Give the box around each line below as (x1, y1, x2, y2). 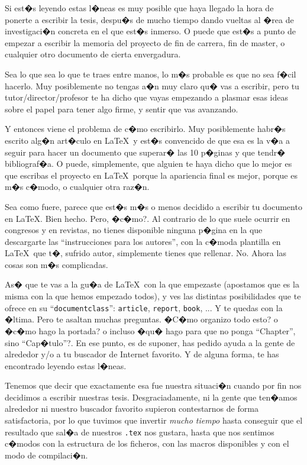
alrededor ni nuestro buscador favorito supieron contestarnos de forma (5, 402, 258, 415)
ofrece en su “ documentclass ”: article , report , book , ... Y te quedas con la (5, 301, 283, 314)
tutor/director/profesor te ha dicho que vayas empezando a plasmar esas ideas (5, 91, 288, 104)
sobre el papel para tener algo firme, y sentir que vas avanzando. (5, 102, 238, 115)
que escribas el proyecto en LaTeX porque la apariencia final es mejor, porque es (5, 169, 298, 181)
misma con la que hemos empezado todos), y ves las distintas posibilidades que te (5, 290, 301, 302)
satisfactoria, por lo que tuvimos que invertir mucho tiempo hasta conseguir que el (5, 414, 303, 427)
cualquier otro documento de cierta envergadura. (5, 48, 181, 60)
